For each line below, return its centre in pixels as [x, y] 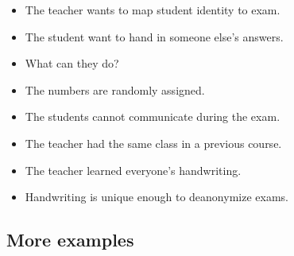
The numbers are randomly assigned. [115, 89]
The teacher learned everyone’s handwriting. [133, 170]
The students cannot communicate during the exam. [153, 116]
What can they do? [72, 63]
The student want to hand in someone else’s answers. [154, 36]
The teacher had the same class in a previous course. [153, 143]
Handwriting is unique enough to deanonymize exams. [157, 197]
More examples [70, 240]
